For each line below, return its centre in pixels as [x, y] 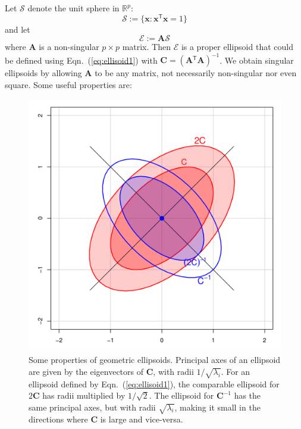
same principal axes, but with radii [92, 407]
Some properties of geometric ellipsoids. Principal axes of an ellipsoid [155, 360]
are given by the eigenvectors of [86, 371]
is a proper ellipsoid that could [237, 47]
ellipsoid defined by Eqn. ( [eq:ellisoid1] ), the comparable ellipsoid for [154, 383]
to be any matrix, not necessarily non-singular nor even [196, 73]
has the [247, 395]
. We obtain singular [257, 60]
